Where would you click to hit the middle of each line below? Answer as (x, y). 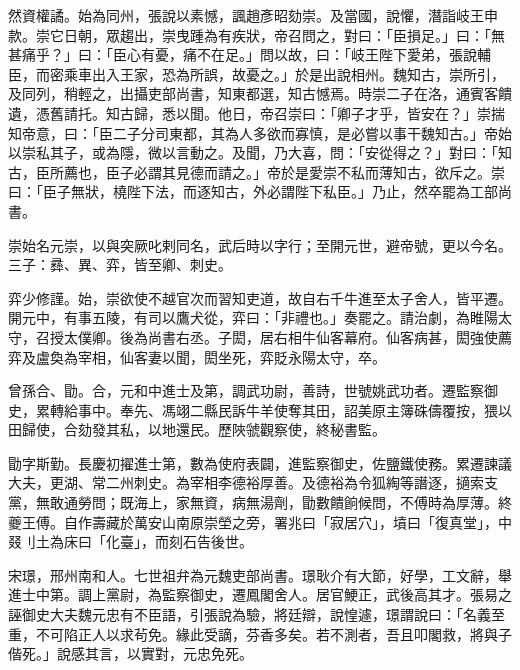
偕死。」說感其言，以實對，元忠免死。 (130, 653)
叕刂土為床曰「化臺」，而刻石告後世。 (130, 541)
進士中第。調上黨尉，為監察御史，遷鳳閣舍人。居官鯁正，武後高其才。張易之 (260, 594)
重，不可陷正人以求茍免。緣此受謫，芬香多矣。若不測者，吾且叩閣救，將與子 (260, 633)
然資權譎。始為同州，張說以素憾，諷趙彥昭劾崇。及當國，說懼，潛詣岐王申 (253, 15)
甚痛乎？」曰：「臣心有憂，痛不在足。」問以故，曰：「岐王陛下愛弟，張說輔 (249, 54)
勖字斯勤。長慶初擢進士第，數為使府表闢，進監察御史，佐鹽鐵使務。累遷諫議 (260, 462)
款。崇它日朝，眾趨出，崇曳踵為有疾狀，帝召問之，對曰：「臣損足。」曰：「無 (256, 34)
